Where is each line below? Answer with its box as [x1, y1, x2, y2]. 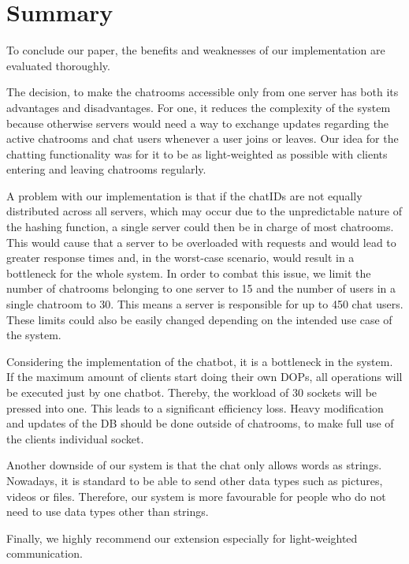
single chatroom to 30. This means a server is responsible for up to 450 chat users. [6, 296, 403, 312]
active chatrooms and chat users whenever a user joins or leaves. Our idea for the [6, 130, 399, 147]
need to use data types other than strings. [6, 503, 209, 520]
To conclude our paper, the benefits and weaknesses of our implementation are [6, 42, 385, 58]
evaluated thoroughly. [6, 57, 110, 73]
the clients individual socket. [6, 430, 144, 446]
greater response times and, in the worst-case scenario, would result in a [6, 249, 355, 266]
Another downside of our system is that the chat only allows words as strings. [6, 457, 382, 473]
